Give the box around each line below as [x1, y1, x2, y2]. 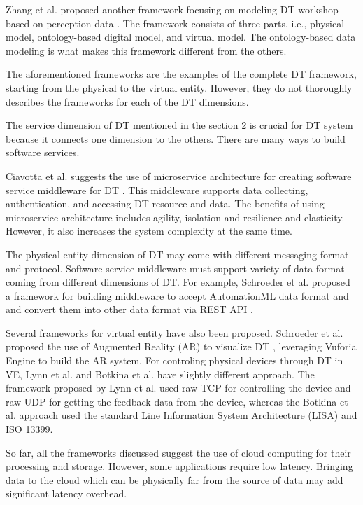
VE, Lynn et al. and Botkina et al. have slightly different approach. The [6, 366, 315, 381]
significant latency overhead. [6, 486, 127, 501]
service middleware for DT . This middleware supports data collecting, [6, 182, 308, 197]
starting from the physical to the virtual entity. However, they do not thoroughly [6, 80, 353, 95]
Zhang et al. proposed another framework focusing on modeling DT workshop [6, 2, 339, 16]
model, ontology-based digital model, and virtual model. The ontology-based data [6, 29, 356, 44]
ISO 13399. [6, 422, 53, 436]
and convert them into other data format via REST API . [6, 302, 253, 317]
